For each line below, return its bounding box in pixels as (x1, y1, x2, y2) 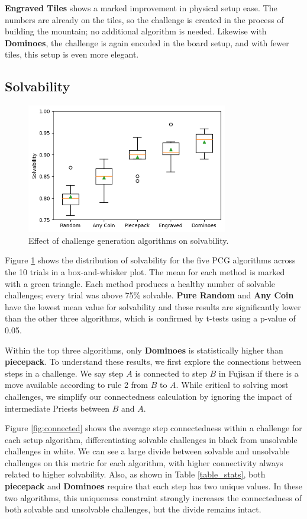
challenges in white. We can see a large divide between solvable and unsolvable (5, 445, 290, 457)
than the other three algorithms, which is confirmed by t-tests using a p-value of (5, 312, 296, 324)
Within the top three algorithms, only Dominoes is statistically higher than (5, 343, 283, 356)
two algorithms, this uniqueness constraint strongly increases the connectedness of (5, 491, 302, 504)
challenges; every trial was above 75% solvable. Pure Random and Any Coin (5, 289, 294, 301)
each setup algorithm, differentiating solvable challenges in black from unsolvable (5, 433, 298, 445)
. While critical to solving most (176, 378, 289, 391)
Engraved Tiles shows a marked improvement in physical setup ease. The (5, 2, 277, 14)
